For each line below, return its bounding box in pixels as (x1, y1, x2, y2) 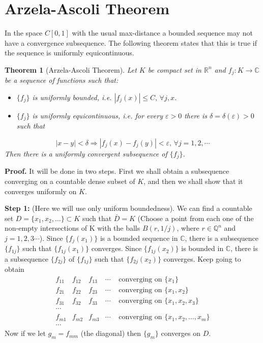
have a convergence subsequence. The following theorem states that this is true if (5, 37, 257, 48)
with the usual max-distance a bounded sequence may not (72, 27, 253, 38)
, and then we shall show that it (143, 176, 243, 186)
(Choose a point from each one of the (137, 212, 254, 223)
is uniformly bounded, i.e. (32, 91, 112, 102)
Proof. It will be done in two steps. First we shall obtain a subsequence (5, 166, 229, 176)
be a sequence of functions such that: (5, 75, 119, 85)
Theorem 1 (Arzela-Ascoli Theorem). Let (5, 64, 137, 75)
